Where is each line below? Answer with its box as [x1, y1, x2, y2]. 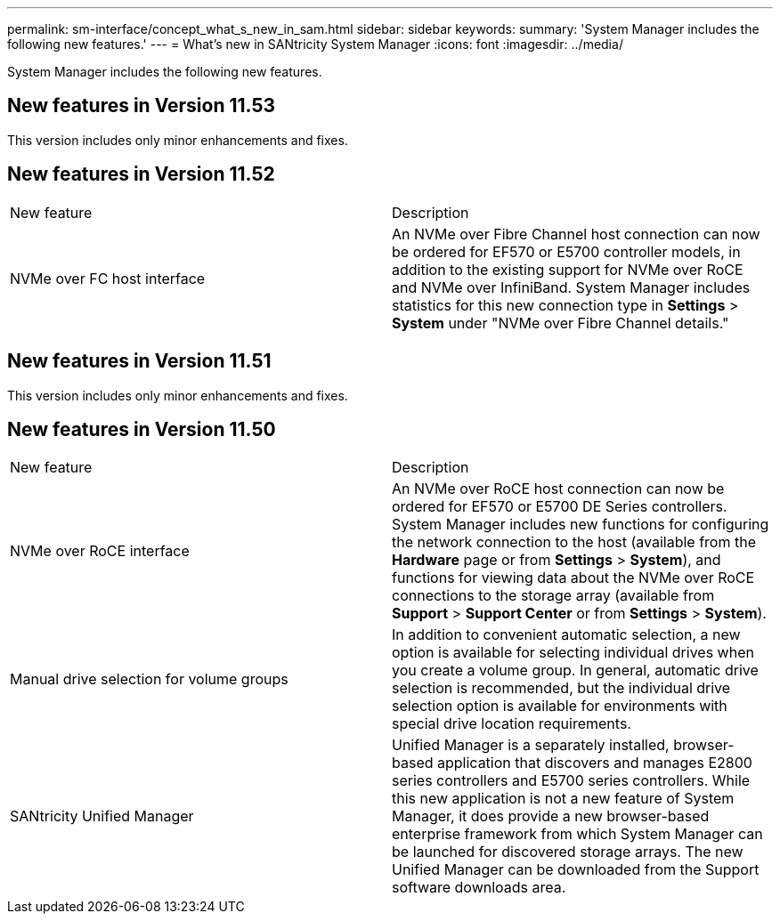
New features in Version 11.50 [7, 417, 276, 440]
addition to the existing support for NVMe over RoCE [392, 260, 743, 279]
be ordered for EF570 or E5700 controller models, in [392, 242, 741, 261]
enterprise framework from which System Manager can [392, 825, 763, 844]
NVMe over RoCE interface [10, 542, 190, 561]
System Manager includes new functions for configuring [392, 515, 769, 534]
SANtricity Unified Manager [10, 807, 194, 826]
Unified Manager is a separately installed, [392, 736, 670, 755]
